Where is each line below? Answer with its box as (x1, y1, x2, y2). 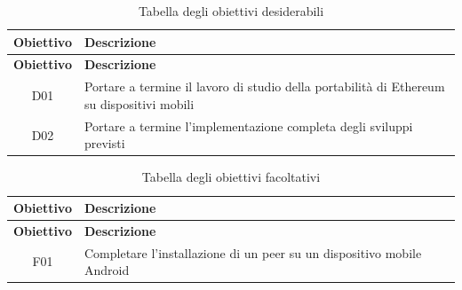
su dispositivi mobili (84, 94, 195, 113)
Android (84, 261, 130, 279)
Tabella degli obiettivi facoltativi (141, 168, 321, 186)
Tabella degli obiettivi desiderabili (138, 2, 324, 20)
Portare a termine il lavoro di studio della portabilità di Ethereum (84, 77, 445, 96)
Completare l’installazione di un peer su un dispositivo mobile (84, 243, 422, 262)
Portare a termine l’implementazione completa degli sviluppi (84, 116, 413, 135)
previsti (84, 134, 125, 153)
